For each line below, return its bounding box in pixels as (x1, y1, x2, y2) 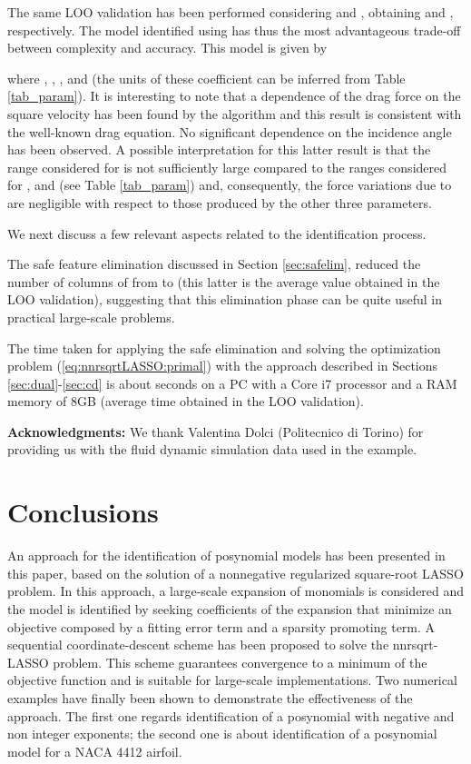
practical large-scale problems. (7, 307, 175, 326)
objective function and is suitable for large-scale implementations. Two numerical (7, 670, 457, 690)
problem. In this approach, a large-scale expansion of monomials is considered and (7, 581, 465, 600)
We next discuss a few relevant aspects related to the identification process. (7, 223, 427, 243)
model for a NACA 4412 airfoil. (7, 741, 182, 760)
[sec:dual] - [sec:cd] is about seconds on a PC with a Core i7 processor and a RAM (7, 373, 457, 392)
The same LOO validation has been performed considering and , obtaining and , (7, 3, 454, 21)
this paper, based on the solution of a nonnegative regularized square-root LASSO (7, 563, 464, 582)
